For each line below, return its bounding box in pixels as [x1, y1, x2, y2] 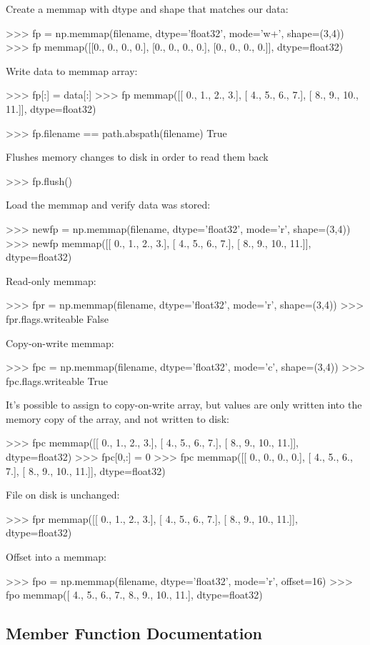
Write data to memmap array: [6, 63, 138, 78]
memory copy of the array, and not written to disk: [6, 411, 229, 426]
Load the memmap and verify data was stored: [6, 197, 211, 212]
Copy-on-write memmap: [6, 335, 114, 350]
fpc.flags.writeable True [6, 373, 108, 388]
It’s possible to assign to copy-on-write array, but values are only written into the [6, 397, 362, 412]
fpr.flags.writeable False [6, 311, 109, 326]
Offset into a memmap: [6, 549, 106, 564]
